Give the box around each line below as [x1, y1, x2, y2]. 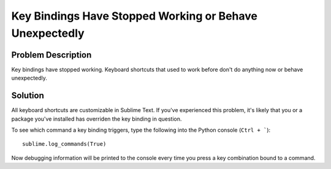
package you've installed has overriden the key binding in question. [11, 115, 182, 122]
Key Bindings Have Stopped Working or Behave [11, 9, 257, 23]
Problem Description [11, 50, 92, 60]
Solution [11, 91, 44, 101]
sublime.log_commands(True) [22, 141, 107, 148]
